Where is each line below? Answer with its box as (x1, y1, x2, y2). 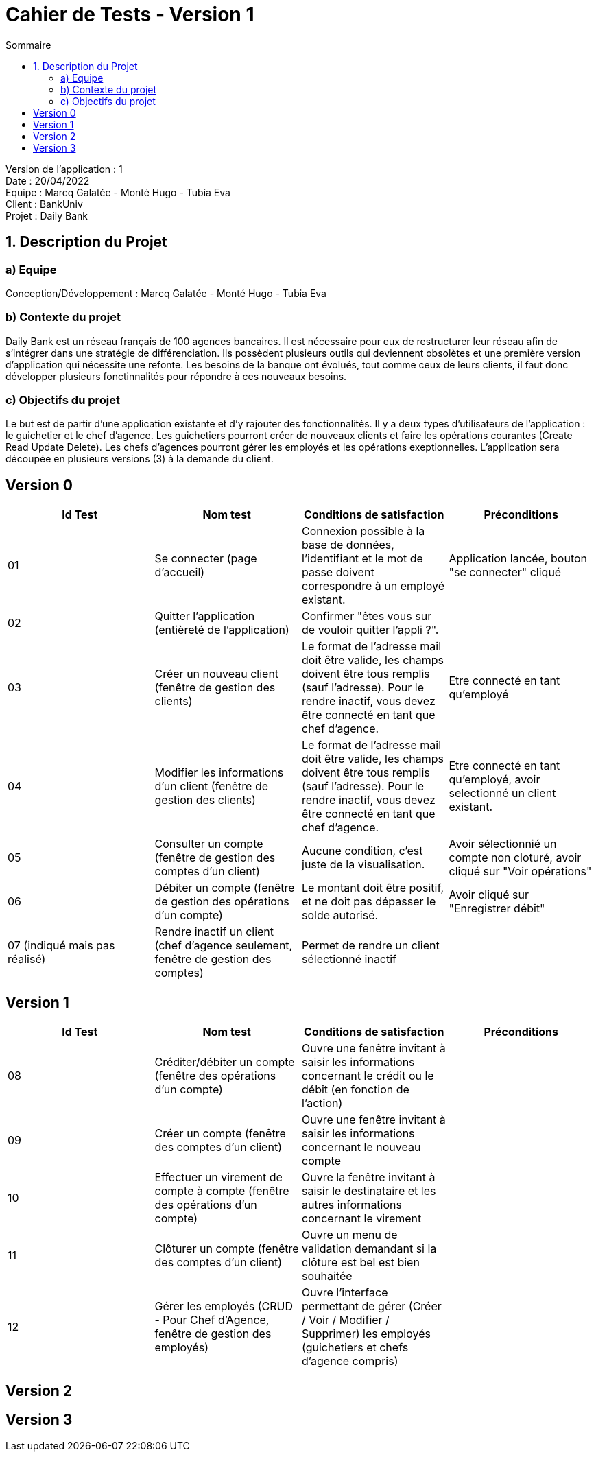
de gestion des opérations (154, 895, 289, 909)
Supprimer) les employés (302, 1327, 431, 1341)
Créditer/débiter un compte (154, 1055, 295, 1069)
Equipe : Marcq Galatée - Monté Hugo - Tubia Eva (5, 186, 230, 198)
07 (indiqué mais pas (8, 938, 115, 953)
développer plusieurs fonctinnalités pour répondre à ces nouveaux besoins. (5, 370, 347, 382)
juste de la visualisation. (302, 857, 425, 872)
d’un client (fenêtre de (154, 779, 268, 794)
